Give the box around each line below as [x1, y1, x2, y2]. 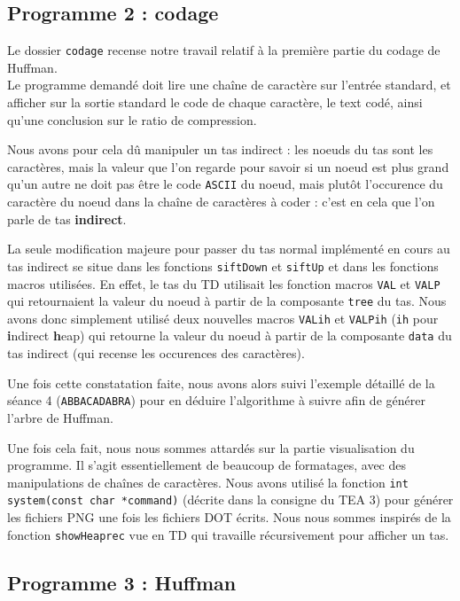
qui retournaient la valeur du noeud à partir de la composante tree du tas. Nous [7, 292, 447, 310]
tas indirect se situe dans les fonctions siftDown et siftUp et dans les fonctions [7, 256, 439, 275]
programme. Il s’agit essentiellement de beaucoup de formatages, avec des [7, 456, 406, 474]
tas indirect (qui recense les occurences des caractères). [7, 344, 305, 363]
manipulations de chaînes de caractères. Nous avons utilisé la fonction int [7, 472, 409, 491]
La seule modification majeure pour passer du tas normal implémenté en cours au [7, 239, 450, 258]
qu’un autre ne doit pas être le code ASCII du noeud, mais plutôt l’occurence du [7, 175, 443, 193]
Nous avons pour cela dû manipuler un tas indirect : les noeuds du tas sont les [7, 140, 433, 159]
